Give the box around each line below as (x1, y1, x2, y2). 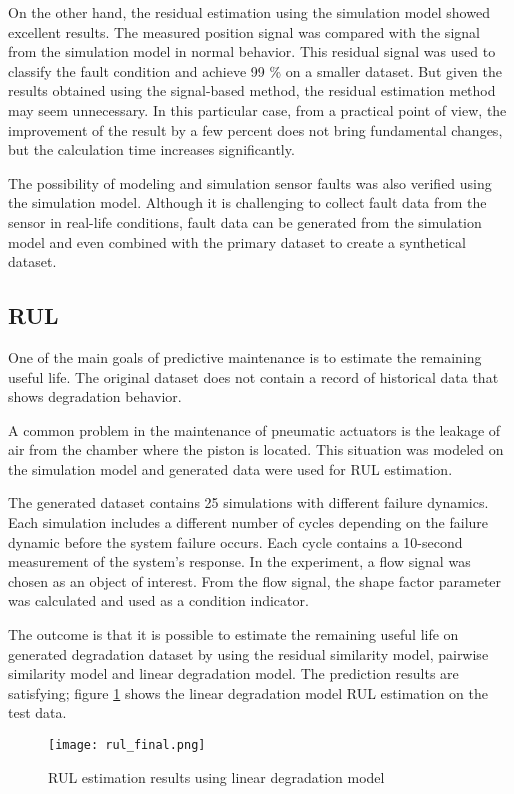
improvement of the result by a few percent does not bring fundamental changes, (8, 119, 503, 140)
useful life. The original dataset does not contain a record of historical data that (8, 366, 499, 387)
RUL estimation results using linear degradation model (48, 766, 385, 787)
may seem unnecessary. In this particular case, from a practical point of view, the (8, 99, 507, 120)
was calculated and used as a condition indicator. (8, 590, 309, 611)
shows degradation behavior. (8, 386, 182, 407)
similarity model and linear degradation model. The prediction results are (8, 663, 459, 684)
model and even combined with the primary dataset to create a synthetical (8, 231, 466, 252)
